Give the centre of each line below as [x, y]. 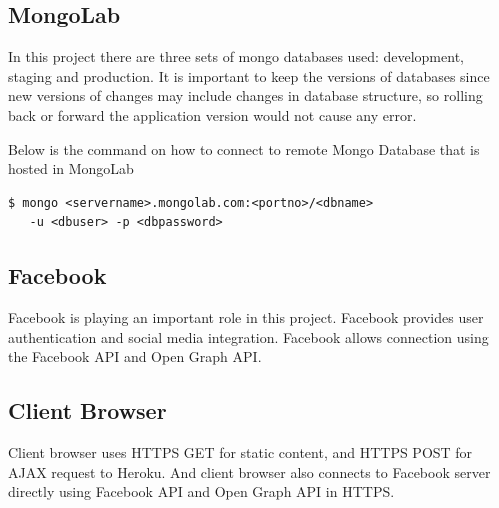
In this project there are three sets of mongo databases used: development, [236, 56]
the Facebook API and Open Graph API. [135, 356]
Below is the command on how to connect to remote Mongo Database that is [244, 148]
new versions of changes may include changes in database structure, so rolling [245, 95]
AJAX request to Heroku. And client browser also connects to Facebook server [249, 471]
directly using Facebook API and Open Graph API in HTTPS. [201, 491]
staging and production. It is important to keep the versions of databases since [249, 75]
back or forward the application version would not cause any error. [212, 114]
